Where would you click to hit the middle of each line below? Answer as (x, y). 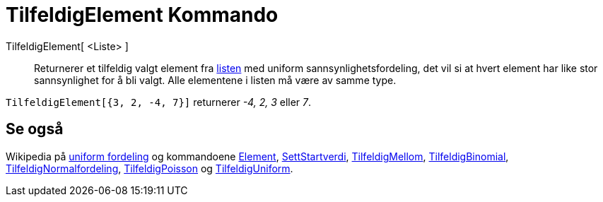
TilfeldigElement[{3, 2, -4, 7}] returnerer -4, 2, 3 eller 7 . (159, 102)
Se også (35, 129)
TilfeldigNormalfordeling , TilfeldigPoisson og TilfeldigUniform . (150, 168)
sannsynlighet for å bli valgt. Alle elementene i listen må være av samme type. (215, 80)
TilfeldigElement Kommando (142, 15)
